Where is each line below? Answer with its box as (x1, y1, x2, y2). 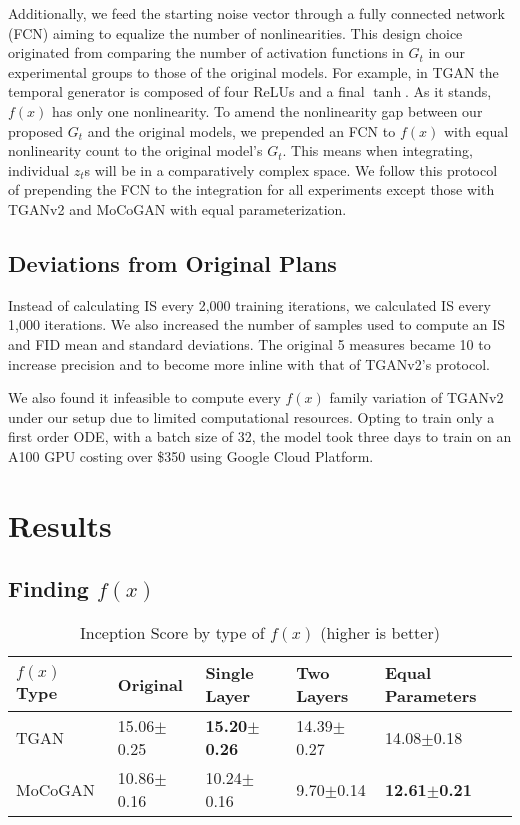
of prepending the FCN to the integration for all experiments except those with (8, 179, 495, 200)
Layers (296, 684, 349, 708)
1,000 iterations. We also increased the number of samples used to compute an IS (8, 314, 506, 335)
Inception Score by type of (80, 621, 265, 645)
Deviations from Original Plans (8, 247, 337, 278)
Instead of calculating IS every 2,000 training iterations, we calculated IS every (8, 294, 491, 315)
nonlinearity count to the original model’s (8, 140, 263, 161)
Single (205, 661, 254, 685)
